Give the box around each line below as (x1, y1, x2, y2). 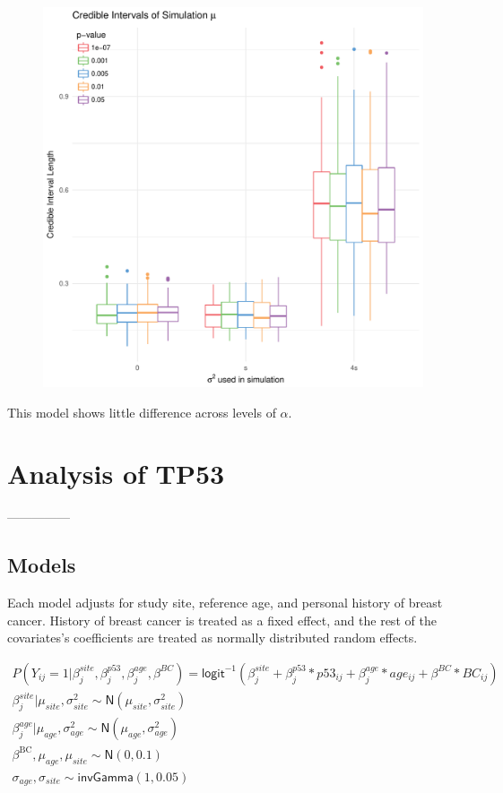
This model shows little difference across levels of (7, 402, 276, 421)
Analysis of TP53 (7, 455, 225, 492)
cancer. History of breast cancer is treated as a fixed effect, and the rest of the (7, 610, 437, 629)
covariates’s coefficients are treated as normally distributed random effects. (7, 628, 418, 647)
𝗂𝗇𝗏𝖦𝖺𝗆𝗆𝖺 (77, 771, 134, 784)
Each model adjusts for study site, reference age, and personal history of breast (7, 593, 443, 612)
